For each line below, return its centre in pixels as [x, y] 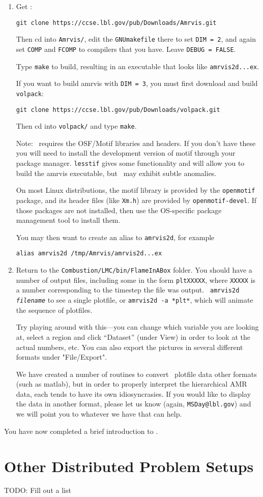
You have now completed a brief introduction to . [81, 431]
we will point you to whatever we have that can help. [99, 414]
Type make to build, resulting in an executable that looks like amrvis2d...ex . [138, 66]
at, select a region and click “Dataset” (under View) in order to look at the [133, 337]
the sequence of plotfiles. [54, 310]
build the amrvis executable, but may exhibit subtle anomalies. [116, 173]
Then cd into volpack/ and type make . [76, 126]
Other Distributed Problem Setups [129, 466]
